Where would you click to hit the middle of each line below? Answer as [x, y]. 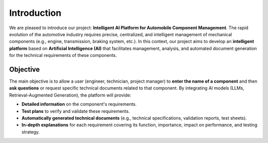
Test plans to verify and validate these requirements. [76, 111]
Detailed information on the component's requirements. [79, 104]
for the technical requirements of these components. [63, 55]
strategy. [31, 132]
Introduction [35, 13]
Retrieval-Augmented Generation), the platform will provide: [70, 95]
